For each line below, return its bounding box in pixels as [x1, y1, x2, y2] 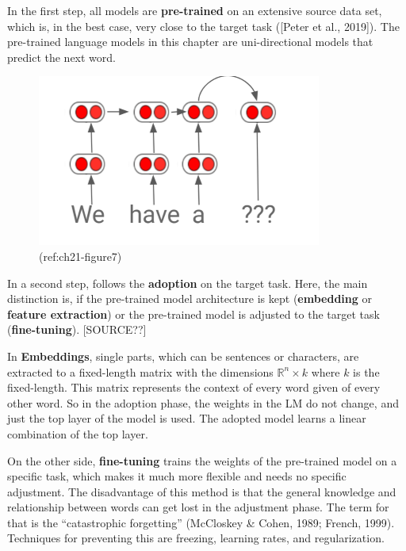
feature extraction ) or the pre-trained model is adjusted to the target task [7, 305, 380, 322]
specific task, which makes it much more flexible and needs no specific [7, 468, 347, 484]
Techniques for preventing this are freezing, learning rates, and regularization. [7, 530, 385, 546]
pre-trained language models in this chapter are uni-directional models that [7, 33, 373, 50]
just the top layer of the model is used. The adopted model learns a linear [7, 410, 366, 427]
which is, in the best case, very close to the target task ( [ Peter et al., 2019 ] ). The [7, 17, 400, 34]
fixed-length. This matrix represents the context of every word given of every [7, 379, 381, 396]
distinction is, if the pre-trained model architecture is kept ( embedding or [7, 290, 372, 307]
